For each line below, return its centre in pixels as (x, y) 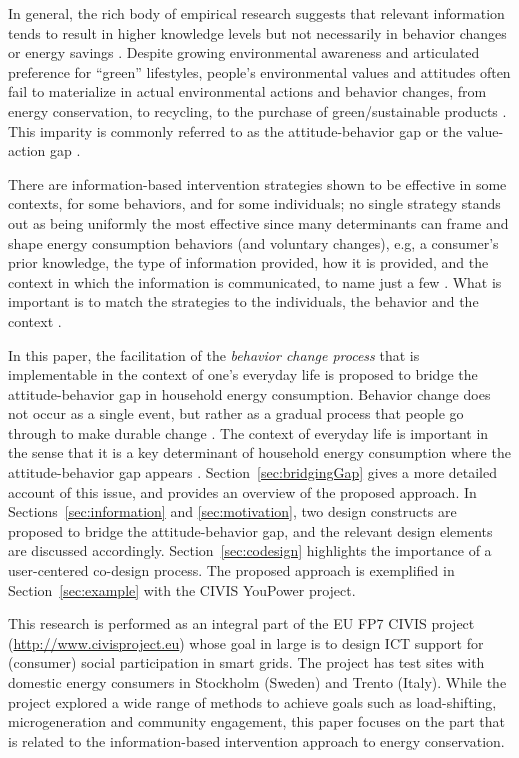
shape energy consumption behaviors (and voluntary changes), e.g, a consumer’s (253, 242)
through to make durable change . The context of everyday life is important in (248, 432)
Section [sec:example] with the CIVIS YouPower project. (182, 589)
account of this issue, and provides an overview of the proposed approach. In (242, 491)
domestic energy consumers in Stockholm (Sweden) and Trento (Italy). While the (257, 682)
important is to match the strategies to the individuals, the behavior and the (243, 301)
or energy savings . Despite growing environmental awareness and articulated (244, 52)
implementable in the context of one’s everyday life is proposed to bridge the (243, 374)
